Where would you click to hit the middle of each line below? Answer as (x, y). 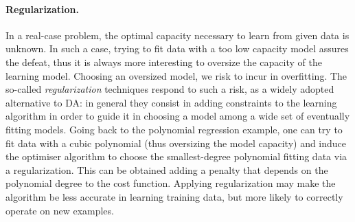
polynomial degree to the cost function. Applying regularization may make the (171, 183)
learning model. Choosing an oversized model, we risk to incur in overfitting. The (176, 75)
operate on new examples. (60, 210)
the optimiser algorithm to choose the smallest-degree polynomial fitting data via (176, 156)
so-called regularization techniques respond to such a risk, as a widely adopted (170, 89)
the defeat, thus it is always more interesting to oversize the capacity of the (164, 62)
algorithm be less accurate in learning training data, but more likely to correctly (174, 196)
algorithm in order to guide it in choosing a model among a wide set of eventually (178, 116)
